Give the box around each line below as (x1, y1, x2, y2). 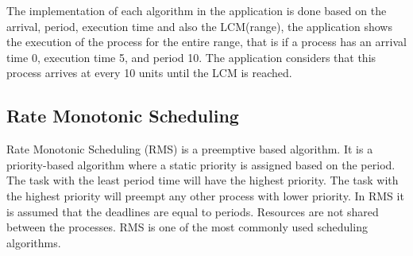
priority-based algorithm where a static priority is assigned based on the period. (6, 156, 396, 173)
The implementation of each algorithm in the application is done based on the (6, 2, 387, 18)
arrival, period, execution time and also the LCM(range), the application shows (6, 17, 392, 34)
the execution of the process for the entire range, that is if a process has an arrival (6, 33, 407, 50)
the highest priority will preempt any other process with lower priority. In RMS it (6, 187, 404, 204)
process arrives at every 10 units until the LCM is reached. (6, 64, 292, 81)
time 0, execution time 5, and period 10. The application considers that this (6, 48, 376, 65)
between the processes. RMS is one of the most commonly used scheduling (6, 219, 368, 235)
